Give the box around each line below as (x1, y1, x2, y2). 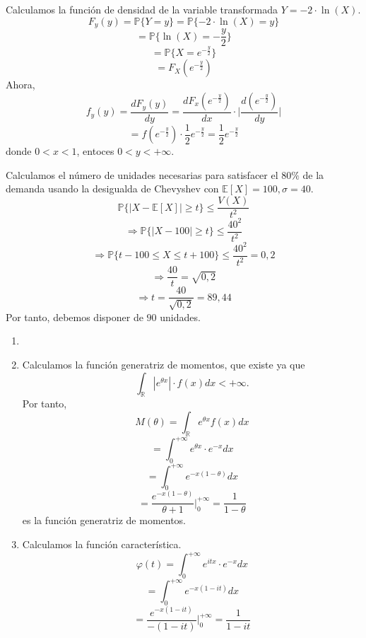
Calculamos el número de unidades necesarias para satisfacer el (6, 167, 278, 182)
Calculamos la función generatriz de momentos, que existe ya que (22, 357, 305, 371)
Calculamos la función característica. (22, 537, 182, 552)
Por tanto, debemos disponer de (6, 309, 143, 324)
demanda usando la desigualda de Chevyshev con (6, 181, 219, 196)
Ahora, (6, 77, 35, 92)
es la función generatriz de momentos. (22, 513, 187, 528)
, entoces (76, 144, 114, 158)
